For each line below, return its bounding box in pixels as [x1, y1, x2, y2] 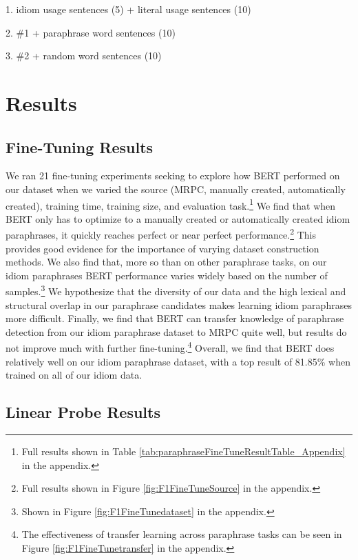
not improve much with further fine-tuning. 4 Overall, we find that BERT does [6, 339, 335, 355]
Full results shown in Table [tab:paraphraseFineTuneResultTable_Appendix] [21, 444, 346, 459]
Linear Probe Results [6, 401, 160, 423]
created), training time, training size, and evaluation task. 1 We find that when [6, 196, 336, 212]
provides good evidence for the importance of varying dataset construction [6, 241, 319, 255]
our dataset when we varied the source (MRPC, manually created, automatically [6, 181, 346, 196]
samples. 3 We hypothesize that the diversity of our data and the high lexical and [6, 282, 346, 299]
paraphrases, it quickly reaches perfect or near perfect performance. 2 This [6, 226, 317, 242]
